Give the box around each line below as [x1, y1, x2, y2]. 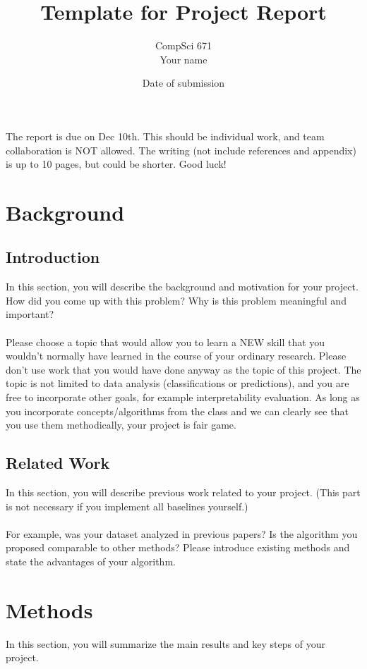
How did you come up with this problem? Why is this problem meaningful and [6, 293, 347, 307]
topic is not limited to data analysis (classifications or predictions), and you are [6, 376, 349, 391]
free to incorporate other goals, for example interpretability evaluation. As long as [6, 390, 360, 405]
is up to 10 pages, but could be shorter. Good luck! [6, 156, 227, 171]
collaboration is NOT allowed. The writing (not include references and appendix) [6, 142, 356, 157]
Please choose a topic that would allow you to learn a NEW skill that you [6, 334, 325, 349]
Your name [160, 51, 207, 66]
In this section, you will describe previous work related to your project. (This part [6, 485, 361, 499]
